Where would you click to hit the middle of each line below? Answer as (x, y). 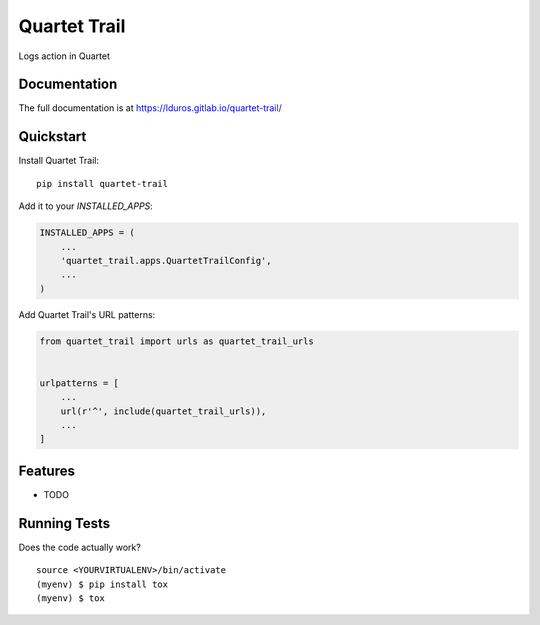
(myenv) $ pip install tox (102, 584)
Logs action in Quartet (64, 56)
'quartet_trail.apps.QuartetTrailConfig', (166, 260)
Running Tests (64, 523)
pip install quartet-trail (102, 183)
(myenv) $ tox (70, 598)
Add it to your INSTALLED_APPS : (86, 206)
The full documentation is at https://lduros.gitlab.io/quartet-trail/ (150, 108)
